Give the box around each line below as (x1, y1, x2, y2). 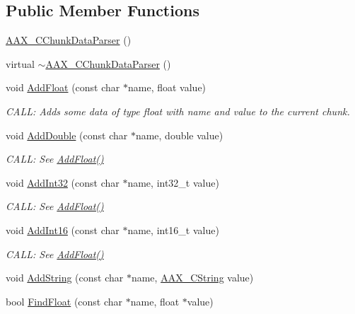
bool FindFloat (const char (6, 293, 123, 308)
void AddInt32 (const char (6, 175, 120, 190)
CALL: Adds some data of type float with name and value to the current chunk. (6, 103, 350, 118)
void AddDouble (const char (6, 127, 128, 142)
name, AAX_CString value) (131, 270, 254, 285)
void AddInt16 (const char (6, 222, 120, 237)
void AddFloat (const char (6, 80, 120, 95)
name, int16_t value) (127, 222, 219, 237)
